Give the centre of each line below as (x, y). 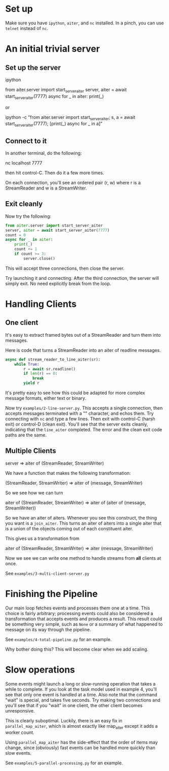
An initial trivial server (53, 49)
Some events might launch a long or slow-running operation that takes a (80, 684)
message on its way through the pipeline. (48, 629)
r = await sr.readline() (50, 369)
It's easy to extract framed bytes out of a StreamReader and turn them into (83, 335)
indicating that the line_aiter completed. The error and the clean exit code (84, 429)
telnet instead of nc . (27, 28)
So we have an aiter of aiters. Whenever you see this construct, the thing (81, 518)
